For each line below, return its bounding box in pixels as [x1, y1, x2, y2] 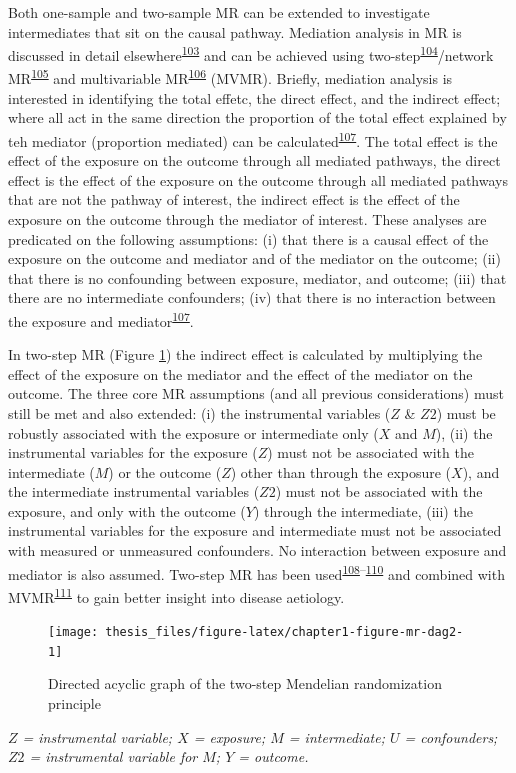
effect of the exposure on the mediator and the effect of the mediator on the [8, 363, 473, 384]
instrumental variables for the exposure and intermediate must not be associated [8, 520, 502, 541]
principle [48, 693, 101, 714]
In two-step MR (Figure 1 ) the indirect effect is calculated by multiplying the [8, 344, 483, 365]
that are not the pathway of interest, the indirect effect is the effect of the [8, 189, 460, 210]
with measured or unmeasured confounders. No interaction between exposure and [8, 540, 507, 561]
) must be [436, 402, 496, 423]
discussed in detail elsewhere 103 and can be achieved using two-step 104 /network [8, 42, 494, 65]
